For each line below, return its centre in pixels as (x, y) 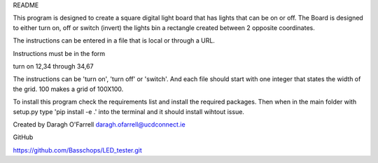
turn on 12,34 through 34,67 (53, 66)
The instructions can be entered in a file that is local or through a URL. (114, 41)
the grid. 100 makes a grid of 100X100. (68, 89)
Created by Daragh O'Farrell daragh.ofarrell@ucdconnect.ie (99, 124)
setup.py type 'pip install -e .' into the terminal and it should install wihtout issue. (129, 111)
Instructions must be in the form (59, 53)
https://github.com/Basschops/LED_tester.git (78, 150)
